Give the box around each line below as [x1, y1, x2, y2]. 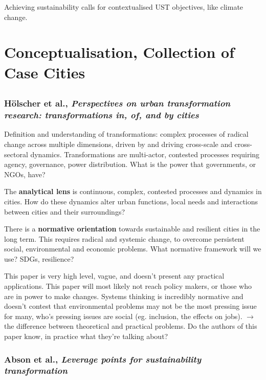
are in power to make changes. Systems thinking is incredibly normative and [4, 290, 243, 301]
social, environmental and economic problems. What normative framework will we [4, 243, 261, 254]
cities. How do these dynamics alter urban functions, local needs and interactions [4, 196, 258, 206]
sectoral [4, 149, 28, 159]
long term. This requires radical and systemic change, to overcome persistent [4, 233, 245, 244]
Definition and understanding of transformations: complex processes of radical [4, 129, 249, 139]
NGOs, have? [4, 168, 46, 179]
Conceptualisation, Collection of [4, 41, 234, 62]
